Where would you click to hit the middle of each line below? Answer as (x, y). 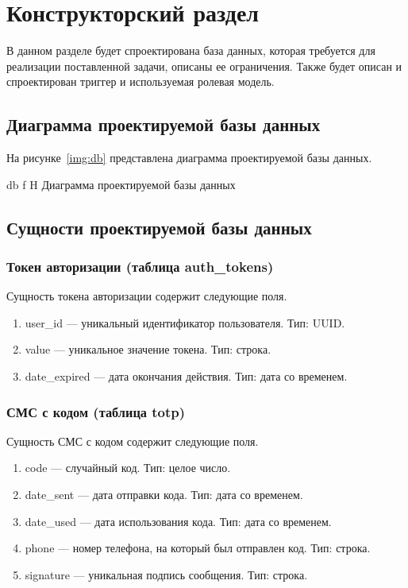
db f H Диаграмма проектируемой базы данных (121, 184)
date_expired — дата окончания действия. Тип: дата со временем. (186, 376)
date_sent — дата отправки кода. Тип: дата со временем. (164, 495)
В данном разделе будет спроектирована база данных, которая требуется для (191, 50)
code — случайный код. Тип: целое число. (128, 468)
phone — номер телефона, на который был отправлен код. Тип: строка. (198, 548)
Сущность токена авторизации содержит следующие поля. (147, 296)
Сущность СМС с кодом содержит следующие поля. (133, 441)
